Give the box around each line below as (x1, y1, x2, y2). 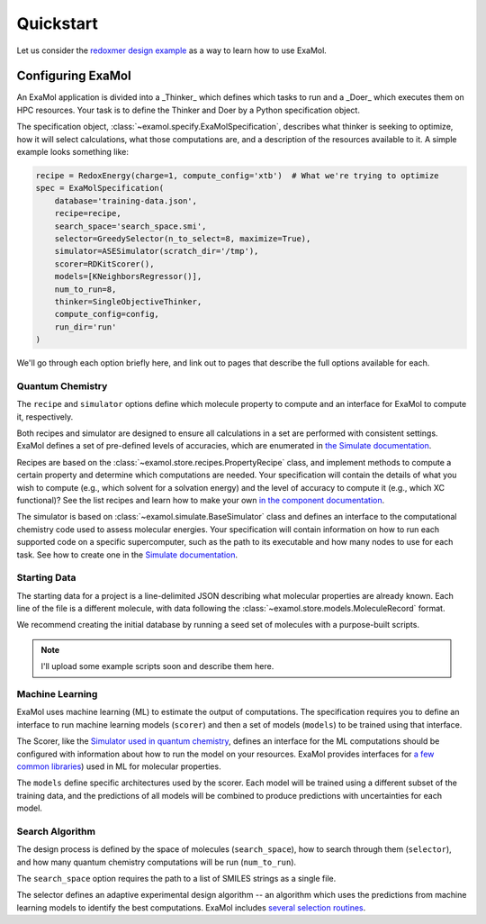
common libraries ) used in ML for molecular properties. (16, 761, 221, 772)
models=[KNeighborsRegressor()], (54, 271, 202, 282)
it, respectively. (16, 411, 74, 422)
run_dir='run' (54, 322, 117, 332)
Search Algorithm (16, 825, 96, 838)
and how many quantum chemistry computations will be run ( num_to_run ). (16, 856, 297, 867)
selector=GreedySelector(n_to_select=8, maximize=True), (54, 233, 311, 243)
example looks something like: (16, 147, 130, 158)
